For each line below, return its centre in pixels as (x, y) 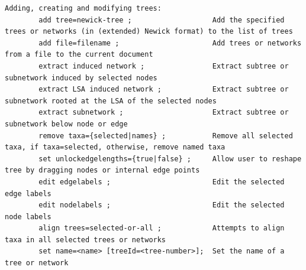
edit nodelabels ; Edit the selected (162, 205)
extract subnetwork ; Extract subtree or (164, 113)
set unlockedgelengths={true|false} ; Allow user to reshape (170, 159)
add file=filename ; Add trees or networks (170, 43)
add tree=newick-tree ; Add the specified (162, 20)
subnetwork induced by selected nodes (81, 78)
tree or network (37, 263)
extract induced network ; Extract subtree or (164, 66)
